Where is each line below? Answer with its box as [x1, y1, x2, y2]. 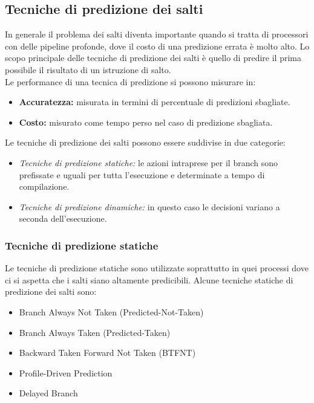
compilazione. [19, 180, 70, 193]
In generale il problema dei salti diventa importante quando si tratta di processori [5, 28, 309, 40]
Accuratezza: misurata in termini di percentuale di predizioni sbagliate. [19, 95, 290, 108]
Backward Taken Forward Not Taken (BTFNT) [19, 346, 196, 359]
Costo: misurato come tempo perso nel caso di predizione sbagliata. [19, 115, 273, 128]
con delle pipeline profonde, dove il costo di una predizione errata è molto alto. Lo [5, 39, 310, 52]
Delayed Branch [19, 387, 78, 399]
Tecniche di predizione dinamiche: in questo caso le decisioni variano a [19, 200, 280, 213]
